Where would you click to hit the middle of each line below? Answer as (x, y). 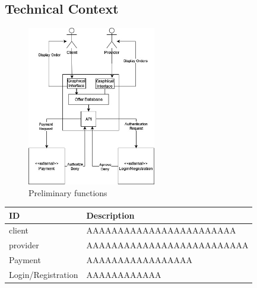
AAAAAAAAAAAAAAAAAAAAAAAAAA (167, 245)
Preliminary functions (68, 192)
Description (110, 215)
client (19, 230)
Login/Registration (44, 274)
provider (24, 245)
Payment (25, 260)
